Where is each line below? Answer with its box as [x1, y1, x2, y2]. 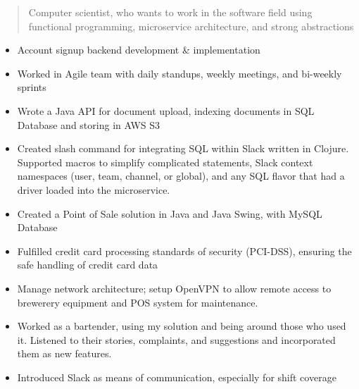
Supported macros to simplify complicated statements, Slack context [17, 154, 313, 169]
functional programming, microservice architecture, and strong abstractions [28, 18, 354, 33]
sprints [17, 80, 46, 94]
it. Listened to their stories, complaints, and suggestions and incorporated [17, 332, 336, 347]
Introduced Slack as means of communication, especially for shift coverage [17, 369, 336, 384]
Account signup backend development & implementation [17, 42, 260, 57]
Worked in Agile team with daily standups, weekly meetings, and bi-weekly [17, 66, 342, 80]
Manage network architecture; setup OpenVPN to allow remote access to [17, 280, 332, 295]
